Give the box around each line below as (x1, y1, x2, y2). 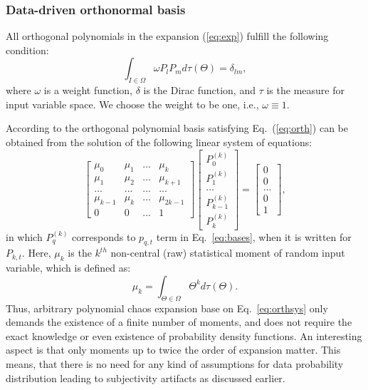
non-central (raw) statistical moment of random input (110, 245, 345, 260)
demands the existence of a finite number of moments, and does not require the (6, 314, 352, 329)
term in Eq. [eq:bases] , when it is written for (156, 229, 352, 244)
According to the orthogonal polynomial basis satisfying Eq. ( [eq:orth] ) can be (6, 120, 348, 135)
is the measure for (266, 83, 345, 98)
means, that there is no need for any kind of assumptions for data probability (6, 356, 344, 371)
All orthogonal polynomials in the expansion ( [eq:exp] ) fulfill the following (6, 29, 329, 43)
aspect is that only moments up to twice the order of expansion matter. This (6, 342, 341, 357)
